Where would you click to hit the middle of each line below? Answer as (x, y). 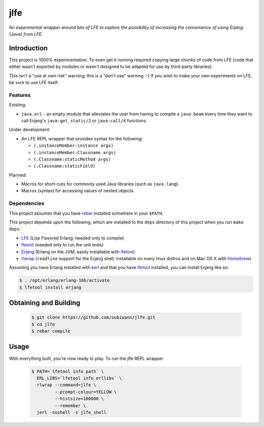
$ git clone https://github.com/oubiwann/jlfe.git (94, 317)
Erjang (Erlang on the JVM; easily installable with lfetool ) (78, 251)
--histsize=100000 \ (79, 399)
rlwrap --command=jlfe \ (66, 385)
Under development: (30, 130)
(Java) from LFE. (26, 34)
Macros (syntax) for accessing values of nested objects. (78, 191)
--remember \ (70, 405)
